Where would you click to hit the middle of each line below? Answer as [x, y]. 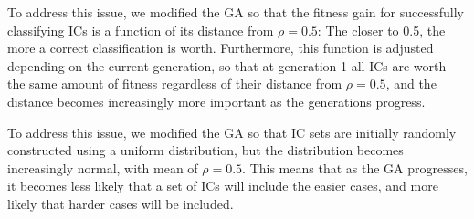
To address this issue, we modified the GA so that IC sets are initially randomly [232, 132]
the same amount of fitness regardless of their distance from [175, 83]
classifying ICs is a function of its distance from [141, 30]
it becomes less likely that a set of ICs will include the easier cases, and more [223, 186]
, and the [411, 83]
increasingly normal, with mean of [103, 167]
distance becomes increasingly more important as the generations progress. [216, 101]
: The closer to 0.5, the [381, 30]
